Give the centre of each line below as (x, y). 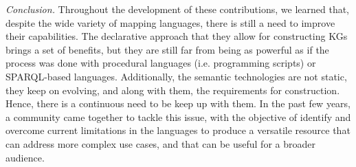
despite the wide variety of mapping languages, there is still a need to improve (170, 22)
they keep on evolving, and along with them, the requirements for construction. (173, 90)
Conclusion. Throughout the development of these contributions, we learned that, (177, 9)
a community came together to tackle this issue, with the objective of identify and (178, 116)
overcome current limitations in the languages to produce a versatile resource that (178, 130)
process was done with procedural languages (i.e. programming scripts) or (161, 63)
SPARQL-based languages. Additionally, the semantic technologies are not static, (176, 76)
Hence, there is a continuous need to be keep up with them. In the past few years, (178, 103)
